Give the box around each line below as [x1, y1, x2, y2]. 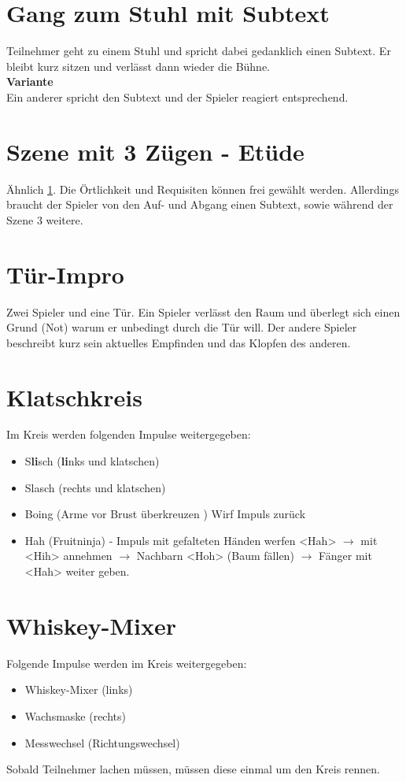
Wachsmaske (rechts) [24, 707, 126, 724]
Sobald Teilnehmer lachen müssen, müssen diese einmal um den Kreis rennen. [6, 761, 380, 777]
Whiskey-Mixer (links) [24, 681, 133, 698]
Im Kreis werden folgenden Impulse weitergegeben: [6, 426, 251, 443]
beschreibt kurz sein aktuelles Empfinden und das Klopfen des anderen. [6, 334, 351, 350]
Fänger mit [318, 547, 372, 564]
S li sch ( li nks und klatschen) [24, 453, 160, 469]
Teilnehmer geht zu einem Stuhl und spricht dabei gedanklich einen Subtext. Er [6, 43, 391, 59]
